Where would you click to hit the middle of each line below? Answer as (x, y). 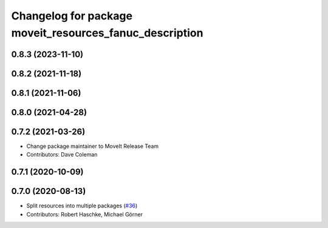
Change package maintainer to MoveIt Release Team (93, 146)
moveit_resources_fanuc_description (107, 33)
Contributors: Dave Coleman (62, 155)
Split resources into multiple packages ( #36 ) (82, 206)
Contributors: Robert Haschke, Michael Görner (84, 214)
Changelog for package (72, 16)
